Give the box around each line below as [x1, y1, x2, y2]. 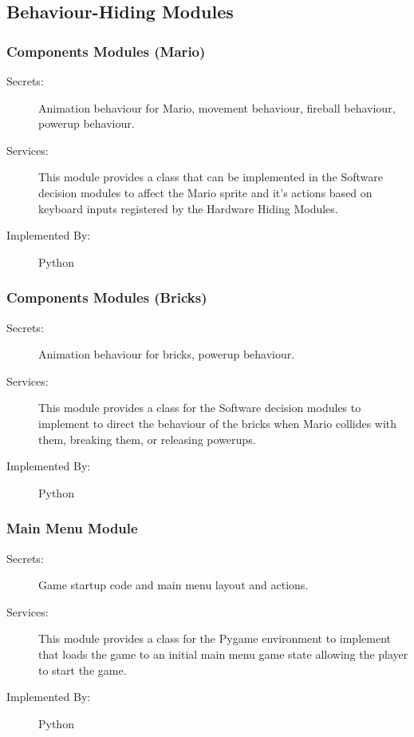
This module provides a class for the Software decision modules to [38, 399, 361, 416]
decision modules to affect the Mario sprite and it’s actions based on [38, 184, 373, 200]
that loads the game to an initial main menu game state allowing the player [38, 645, 408, 662]
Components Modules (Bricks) [6, 287, 207, 307]
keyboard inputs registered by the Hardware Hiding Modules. [38, 200, 338, 216]
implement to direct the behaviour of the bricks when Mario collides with [38, 414, 397, 431]
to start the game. [38, 661, 127, 678]
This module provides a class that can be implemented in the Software [38, 168, 384, 185]
